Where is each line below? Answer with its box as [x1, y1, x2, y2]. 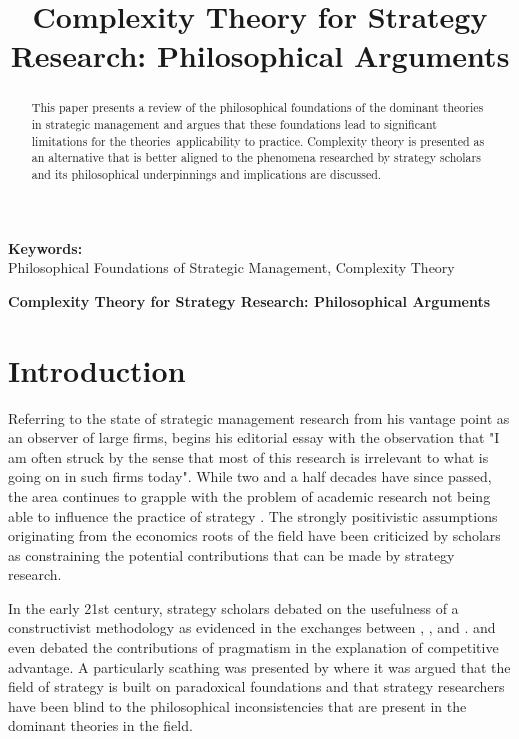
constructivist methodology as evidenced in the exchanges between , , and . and [8, 617, 496, 638]
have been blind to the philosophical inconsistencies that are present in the [8, 695, 467, 716]
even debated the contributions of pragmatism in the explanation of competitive [8, 637, 499, 658]
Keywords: [8, 237, 83, 258]
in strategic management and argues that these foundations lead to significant [31, 116, 437, 133]
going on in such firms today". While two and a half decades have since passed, [8, 466, 492, 487]
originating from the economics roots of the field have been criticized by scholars [8, 525, 501, 546]
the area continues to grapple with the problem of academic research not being [8, 485, 491, 506]
